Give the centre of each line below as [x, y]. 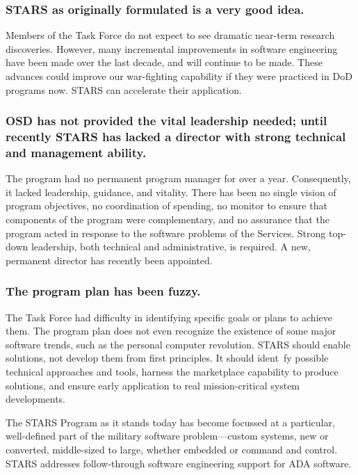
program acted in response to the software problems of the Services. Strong [166, 233]
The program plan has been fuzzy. [103, 291]
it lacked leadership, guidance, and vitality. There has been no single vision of [171, 192]
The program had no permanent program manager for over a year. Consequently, [178, 178]
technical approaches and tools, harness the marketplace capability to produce [172, 371]
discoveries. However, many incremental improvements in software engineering [172, 48]
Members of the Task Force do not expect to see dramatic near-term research [170, 35]
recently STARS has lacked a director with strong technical [176, 137]
